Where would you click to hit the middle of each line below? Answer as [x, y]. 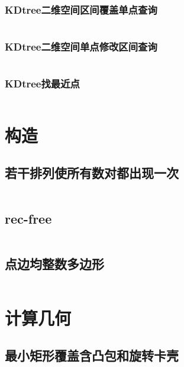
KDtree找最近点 [42, 84]
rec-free [28, 218]
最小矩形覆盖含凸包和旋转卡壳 [92, 355]
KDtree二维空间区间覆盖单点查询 [81, 9]
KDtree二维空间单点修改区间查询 [81, 47]
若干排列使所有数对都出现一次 [92, 173]
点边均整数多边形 [54, 263]
